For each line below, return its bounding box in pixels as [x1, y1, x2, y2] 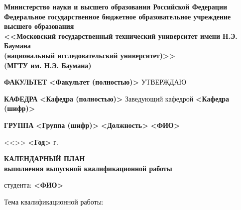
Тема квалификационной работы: [4, 196, 104, 207]
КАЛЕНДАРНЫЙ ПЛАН [4, 153, 85, 164]
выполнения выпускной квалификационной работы [4, 163, 172, 173]
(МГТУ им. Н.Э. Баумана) [4, 60, 92, 70]
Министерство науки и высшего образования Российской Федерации [4, 1, 228, 11]
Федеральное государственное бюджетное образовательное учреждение [4, 11, 231, 21]
